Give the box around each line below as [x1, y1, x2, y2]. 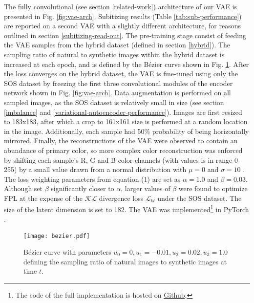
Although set [4, 183, 43, 194]
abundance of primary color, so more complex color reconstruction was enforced [4, 145, 243, 155]
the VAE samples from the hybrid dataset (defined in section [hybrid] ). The [4, 40, 231, 50]
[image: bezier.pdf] [23, 233, 90, 240]
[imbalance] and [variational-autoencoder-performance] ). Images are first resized [4, 107, 242, 117]
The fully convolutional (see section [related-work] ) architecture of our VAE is [4, 1, 237, 11]
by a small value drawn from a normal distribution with [19, 164, 187, 174]
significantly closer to [51, 183, 114, 194]
